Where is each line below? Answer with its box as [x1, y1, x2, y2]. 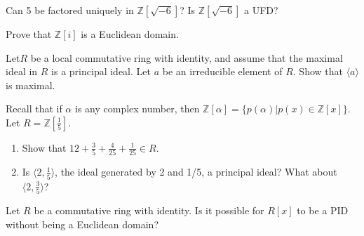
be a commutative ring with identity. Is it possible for [34, 202, 264, 217]
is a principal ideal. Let [51, 64, 151, 79]
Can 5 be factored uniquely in [6, 3, 134, 17]
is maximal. [6, 77, 55, 92]
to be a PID [297, 202, 349, 217]
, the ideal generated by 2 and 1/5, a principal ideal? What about [55, 164, 337, 179]
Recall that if [6, 101, 62, 116]
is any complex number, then [74, 101, 200, 116]
